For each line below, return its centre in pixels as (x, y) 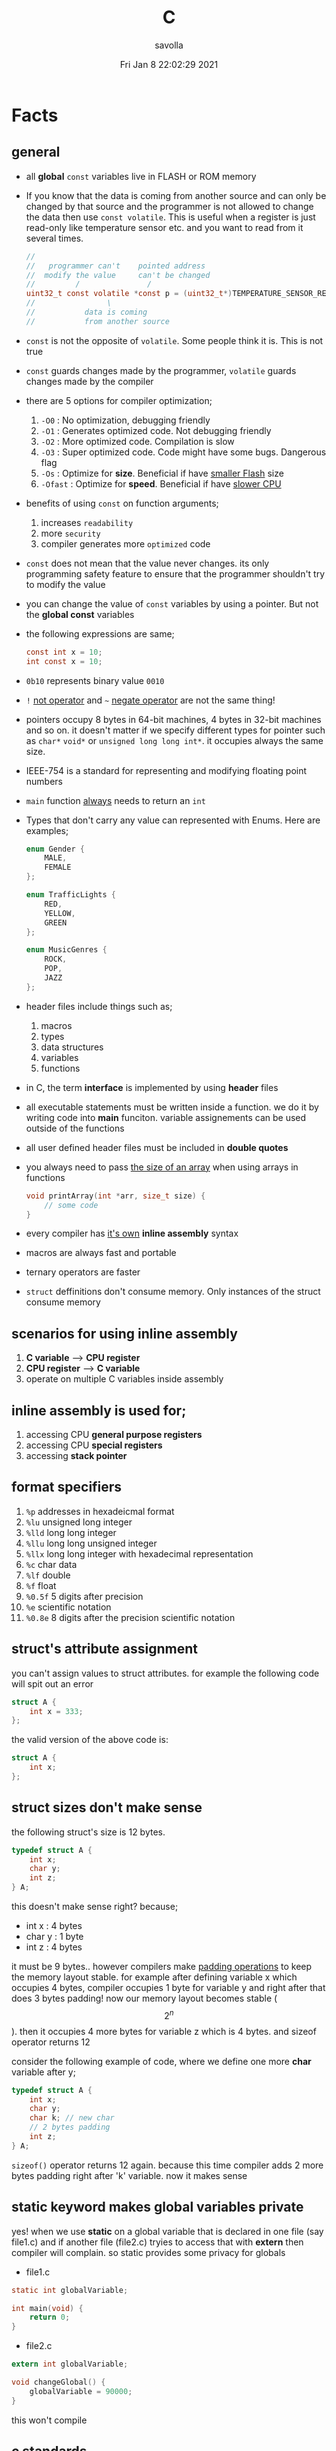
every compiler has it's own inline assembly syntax (132, 1233)
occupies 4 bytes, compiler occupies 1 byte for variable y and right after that (168, 1988)
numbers (44, 781)
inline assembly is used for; (99, 1410)
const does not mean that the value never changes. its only (147, 563)
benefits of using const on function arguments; (122, 503)
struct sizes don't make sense (107, 1807)
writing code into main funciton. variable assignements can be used (166, 1117)
